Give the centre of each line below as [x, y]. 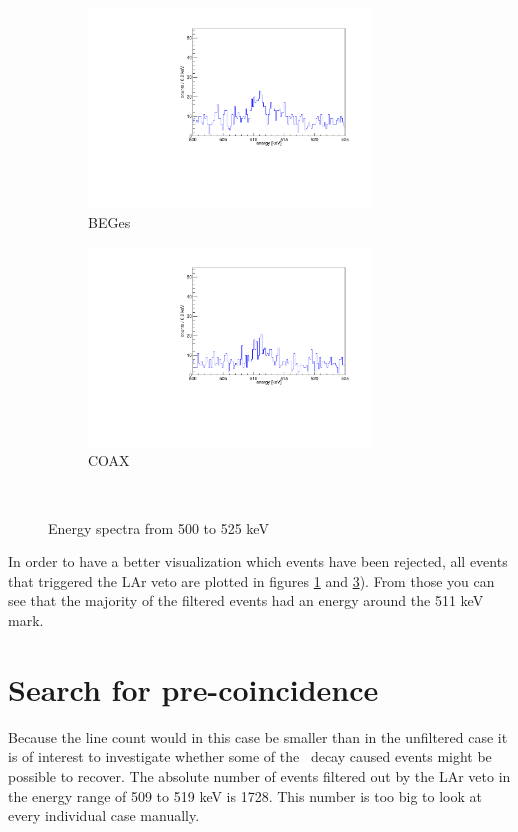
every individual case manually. [104, 815]
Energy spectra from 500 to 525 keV [158, 527]
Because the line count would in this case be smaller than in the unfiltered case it [258, 736]
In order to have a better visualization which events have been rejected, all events [258, 561]
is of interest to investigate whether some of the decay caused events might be [250, 756]
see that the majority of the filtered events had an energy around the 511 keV [246, 600]
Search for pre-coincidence [193, 688]
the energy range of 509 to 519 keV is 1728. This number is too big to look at [245, 795]
